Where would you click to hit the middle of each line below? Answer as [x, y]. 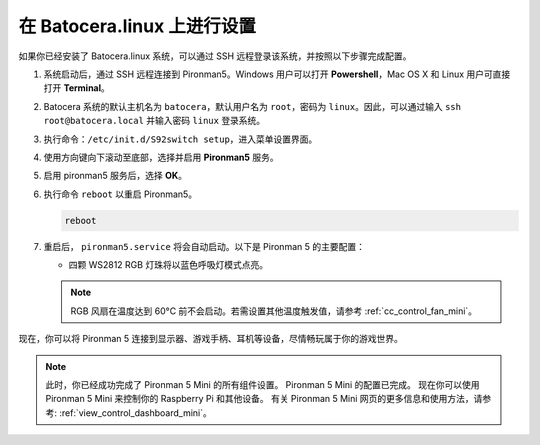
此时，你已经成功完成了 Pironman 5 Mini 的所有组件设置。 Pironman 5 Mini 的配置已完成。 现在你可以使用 [262, 384]
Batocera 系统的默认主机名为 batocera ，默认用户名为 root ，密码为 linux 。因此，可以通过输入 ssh [252, 106]
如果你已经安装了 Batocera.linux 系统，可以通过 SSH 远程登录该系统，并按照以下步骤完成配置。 [215, 56]
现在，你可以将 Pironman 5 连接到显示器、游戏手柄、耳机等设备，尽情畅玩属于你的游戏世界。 [211, 339]
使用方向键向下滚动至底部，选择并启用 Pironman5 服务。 [161, 157]
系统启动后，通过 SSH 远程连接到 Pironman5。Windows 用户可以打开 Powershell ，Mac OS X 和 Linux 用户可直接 [277, 74]
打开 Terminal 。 [76, 88]
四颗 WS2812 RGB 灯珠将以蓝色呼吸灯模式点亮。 [168, 265]
